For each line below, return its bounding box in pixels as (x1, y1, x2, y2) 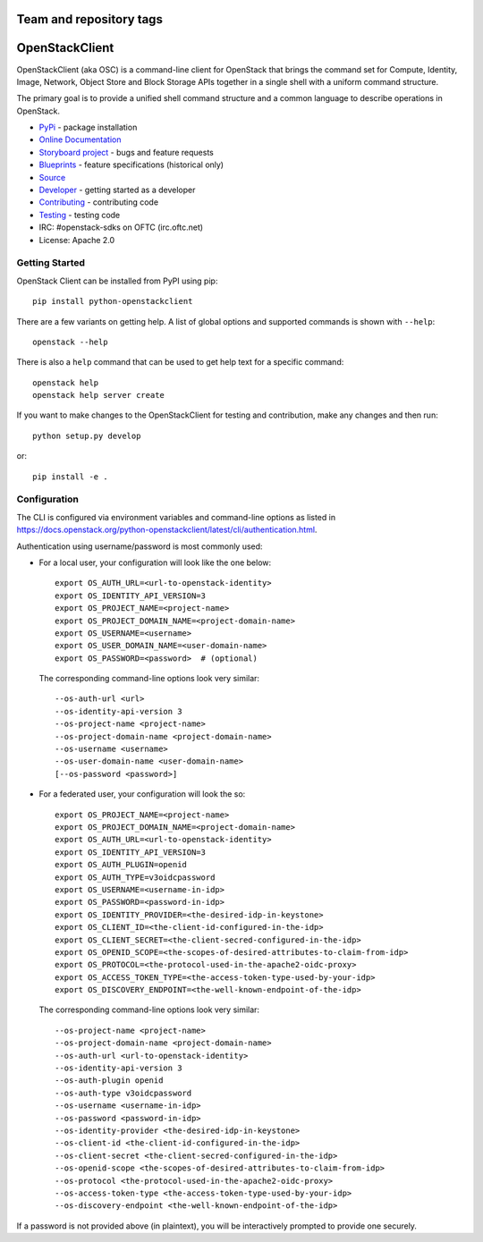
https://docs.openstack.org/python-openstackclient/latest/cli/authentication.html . (16, 524, 318, 536)
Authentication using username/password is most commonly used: (16, 541, 263, 552)
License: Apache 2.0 (38, 234, 115, 245)
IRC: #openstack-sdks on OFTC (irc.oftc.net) (38, 222, 204, 232)
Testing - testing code (38, 209, 121, 220)
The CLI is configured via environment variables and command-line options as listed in (16, 511, 335, 522)
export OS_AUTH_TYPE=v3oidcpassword (55, 872, 216, 883)
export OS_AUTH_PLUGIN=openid (55, 859, 188, 870)
